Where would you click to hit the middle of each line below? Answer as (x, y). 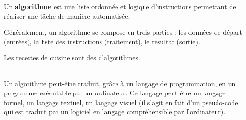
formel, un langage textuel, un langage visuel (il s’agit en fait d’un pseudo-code (121, 102)
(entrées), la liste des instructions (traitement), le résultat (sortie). (102, 41)
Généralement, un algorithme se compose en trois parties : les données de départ (123, 32)
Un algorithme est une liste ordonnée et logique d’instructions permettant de (120, 6)
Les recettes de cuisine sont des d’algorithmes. (72, 58)
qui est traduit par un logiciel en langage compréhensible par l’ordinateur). (115, 112)
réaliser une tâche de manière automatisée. (67, 16)
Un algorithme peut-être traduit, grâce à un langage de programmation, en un (120, 83)
